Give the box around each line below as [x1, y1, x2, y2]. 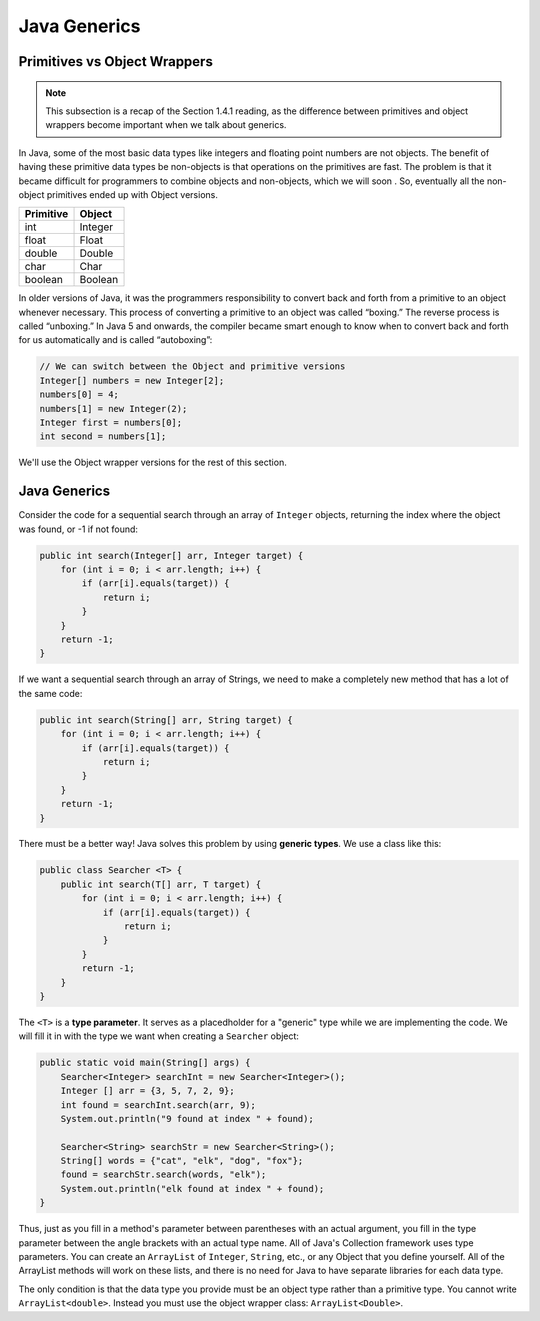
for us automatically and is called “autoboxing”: [18, 334, 213, 346]
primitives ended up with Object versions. [46, 188, 219, 200]
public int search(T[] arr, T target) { [60, 878, 262, 890]
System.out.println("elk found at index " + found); [60, 1183, 325, 1194]
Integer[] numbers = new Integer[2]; [39, 375, 225, 386]
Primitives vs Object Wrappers [18, 53, 214, 70]
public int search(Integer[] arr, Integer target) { [39, 550, 304, 561]
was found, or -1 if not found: [18, 523, 139, 535]
